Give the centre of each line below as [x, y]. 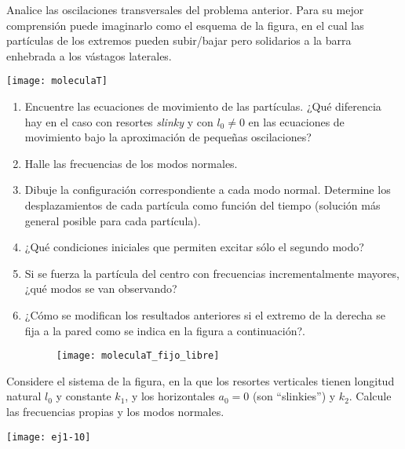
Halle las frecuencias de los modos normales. [131, 163]
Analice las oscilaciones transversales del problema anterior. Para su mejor [185, 9]
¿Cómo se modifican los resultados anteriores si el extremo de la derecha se [205, 314]
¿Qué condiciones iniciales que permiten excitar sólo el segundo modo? [194, 247]
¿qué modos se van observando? [101, 288]
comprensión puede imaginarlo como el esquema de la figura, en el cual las [185, 25]
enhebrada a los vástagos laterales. [89, 55]
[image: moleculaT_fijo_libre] [138, 356]
